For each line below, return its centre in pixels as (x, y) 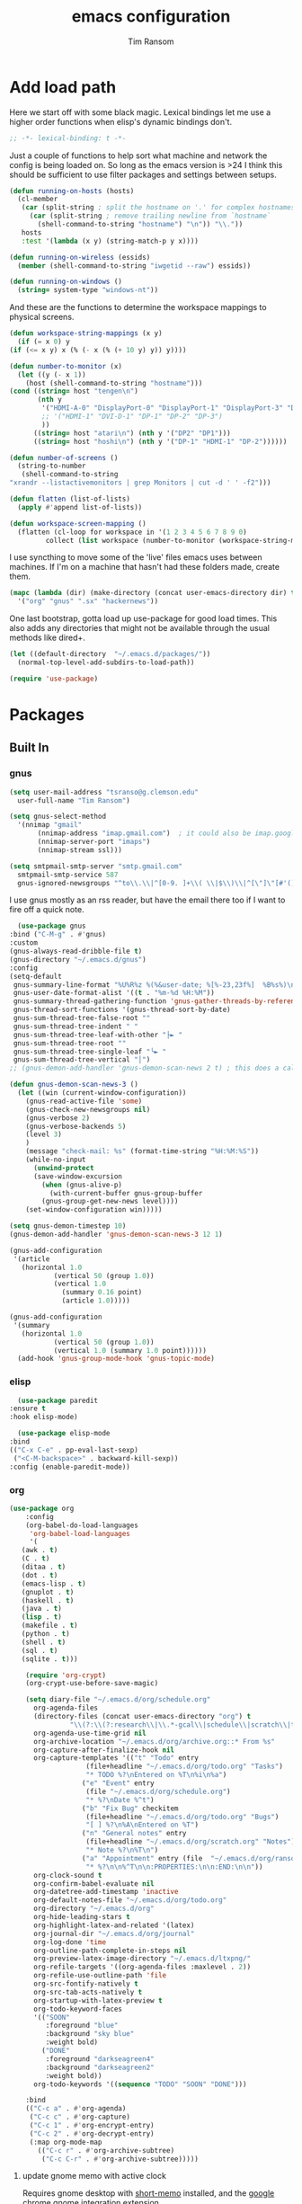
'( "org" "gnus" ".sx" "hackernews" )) (88, 601)
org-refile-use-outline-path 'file (100, 1976)
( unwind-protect (63, 1168)
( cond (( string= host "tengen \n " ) (74, 391)
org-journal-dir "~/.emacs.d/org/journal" (114, 1933)
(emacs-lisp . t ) (54, 1584)
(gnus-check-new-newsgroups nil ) (88, 1109)
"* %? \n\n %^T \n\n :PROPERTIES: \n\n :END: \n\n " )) (174, 1867)
